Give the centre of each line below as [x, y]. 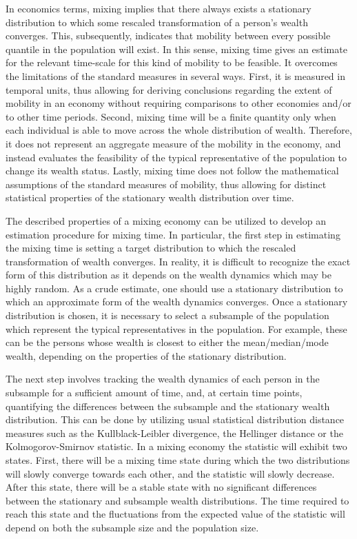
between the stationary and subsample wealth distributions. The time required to [177, 500]
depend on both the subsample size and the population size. [132, 527]
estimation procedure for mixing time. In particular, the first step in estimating [173, 234]
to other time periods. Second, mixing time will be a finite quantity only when [171, 116]
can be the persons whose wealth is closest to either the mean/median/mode [167, 342]
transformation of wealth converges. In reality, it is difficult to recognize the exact [178, 261]
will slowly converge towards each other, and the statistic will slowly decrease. [170, 473]
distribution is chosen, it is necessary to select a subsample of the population [167, 315]
